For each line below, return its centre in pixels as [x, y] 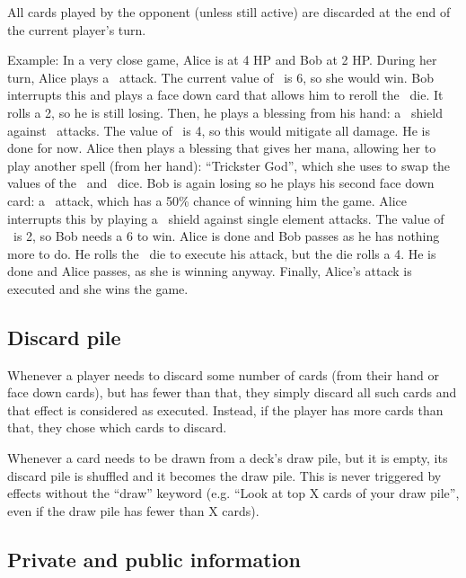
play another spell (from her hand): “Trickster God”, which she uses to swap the [229, 165]
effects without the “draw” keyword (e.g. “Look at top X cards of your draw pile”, [233, 493]
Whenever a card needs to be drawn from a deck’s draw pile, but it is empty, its [228, 458]
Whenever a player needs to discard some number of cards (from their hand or [223, 374]
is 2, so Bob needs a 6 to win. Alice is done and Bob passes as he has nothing [226, 236]
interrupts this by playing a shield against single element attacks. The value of [226, 218]
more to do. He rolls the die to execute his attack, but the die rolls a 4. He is [222, 253]
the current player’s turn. [77, 29]
